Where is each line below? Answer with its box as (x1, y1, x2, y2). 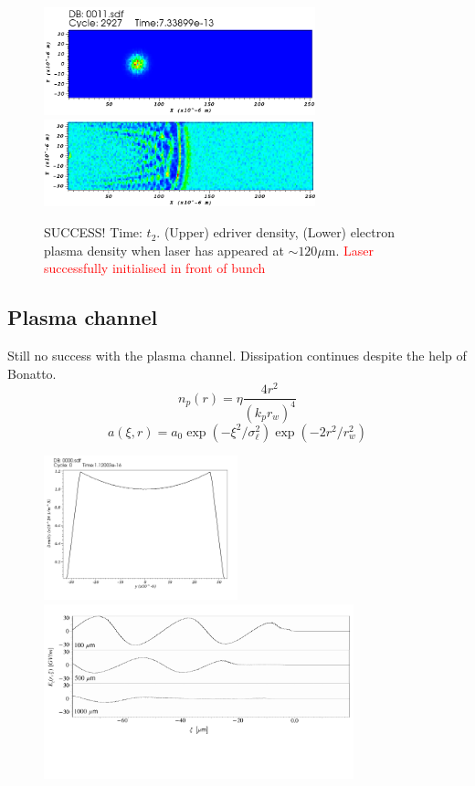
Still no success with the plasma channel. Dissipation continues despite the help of (7, 346, 467, 365)
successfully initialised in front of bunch (44, 258, 266, 278)
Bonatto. (7, 363, 57, 383)
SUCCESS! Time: (44, 223, 142, 242)
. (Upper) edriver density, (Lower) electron (156, 223, 395, 242)
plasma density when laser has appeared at (44, 240, 284, 259)
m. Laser (324, 240, 375, 259)
